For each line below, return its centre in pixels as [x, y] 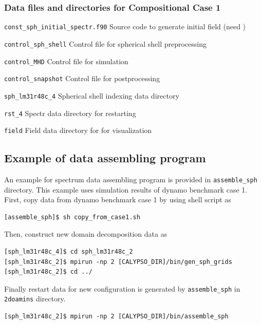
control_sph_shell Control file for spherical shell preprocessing [106, 43]
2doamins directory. [35, 299]
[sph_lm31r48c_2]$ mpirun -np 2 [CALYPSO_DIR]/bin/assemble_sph [116, 317]
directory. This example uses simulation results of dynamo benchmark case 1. [126, 189]
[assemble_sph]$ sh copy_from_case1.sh [72, 217]
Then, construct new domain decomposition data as [86, 234]
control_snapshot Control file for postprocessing [82, 78]
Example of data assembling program [105, 158]
